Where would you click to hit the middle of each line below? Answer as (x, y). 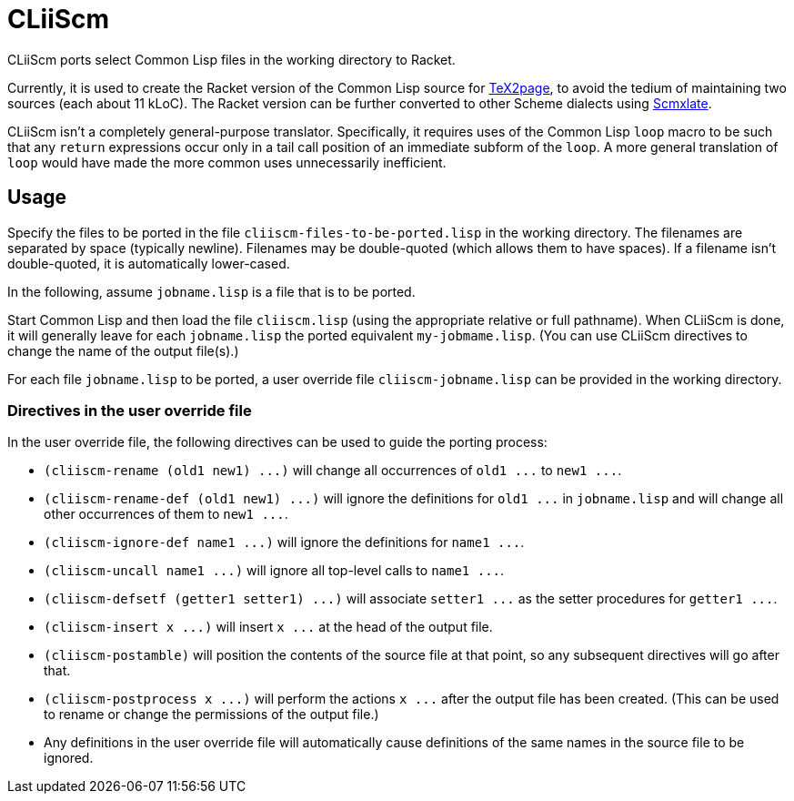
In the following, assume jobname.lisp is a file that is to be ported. (211, 291)
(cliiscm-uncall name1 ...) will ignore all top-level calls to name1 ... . (274, 571)
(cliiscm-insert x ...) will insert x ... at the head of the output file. (268, 627)
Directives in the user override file (130, 410)
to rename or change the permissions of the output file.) (211, 715)
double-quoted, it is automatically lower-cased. (149, 263)
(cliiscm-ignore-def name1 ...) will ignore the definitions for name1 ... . (284, 542)
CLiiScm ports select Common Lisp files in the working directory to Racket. (231, 59)
